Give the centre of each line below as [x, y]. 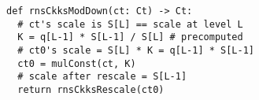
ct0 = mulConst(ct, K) [77, 63]
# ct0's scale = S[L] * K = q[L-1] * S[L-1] [136, 50]
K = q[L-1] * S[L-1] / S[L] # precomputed [130, 37]
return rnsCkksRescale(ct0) [91, 89]
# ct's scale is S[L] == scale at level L [130, 24]
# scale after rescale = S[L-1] [102, 77]
